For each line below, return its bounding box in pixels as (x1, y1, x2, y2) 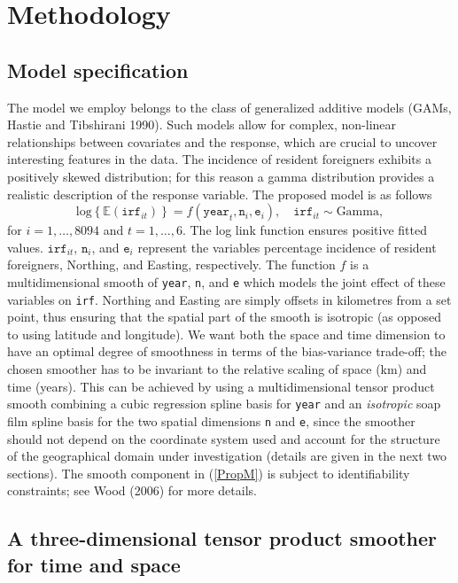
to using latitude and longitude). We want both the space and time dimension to (7, 324, 446, 343)
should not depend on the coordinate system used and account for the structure (7, 429, 440, 447)
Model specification (7, 56, 189, 83)
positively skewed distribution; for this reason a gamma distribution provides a (7, 167, 435, 185)
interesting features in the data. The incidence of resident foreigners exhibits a (7, 150, 431, 168)
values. (7, 237, 43, 256)
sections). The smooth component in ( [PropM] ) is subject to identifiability (7, 463, 410, 482)
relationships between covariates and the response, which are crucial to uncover (7, 132, 438, 151)
